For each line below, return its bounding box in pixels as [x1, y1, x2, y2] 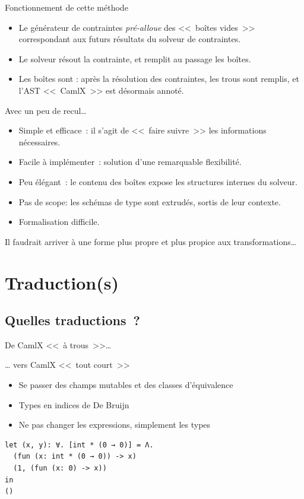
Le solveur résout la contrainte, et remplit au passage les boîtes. [18, 52, 251, 65]
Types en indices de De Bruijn [18, 398, 129, 411]
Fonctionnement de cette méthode [5, 1, 128, 13]
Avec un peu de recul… [5, 104, 87, 116]
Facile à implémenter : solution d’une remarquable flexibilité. [18, 155, 242, 168]
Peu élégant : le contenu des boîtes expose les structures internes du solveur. [18, 175, 297, 187]
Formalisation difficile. [18, 215, 100, 228]
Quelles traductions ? [5, 311, 140, 329]
